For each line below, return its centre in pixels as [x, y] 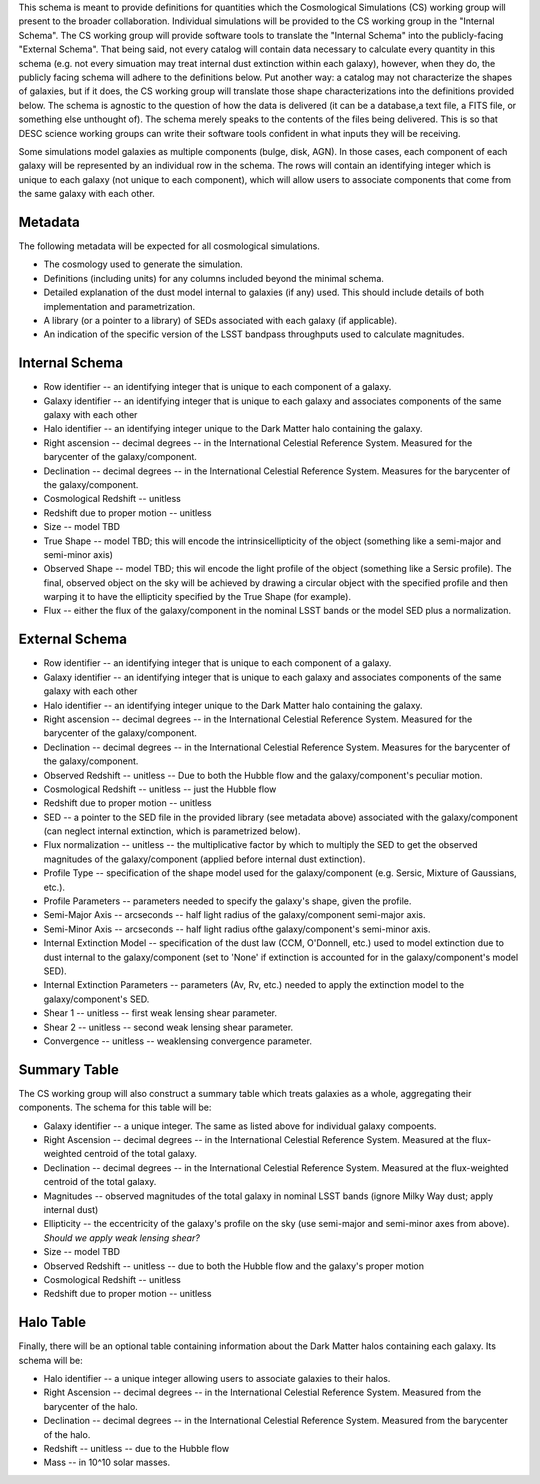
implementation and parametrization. [119, 306]
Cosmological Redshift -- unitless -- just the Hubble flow [160, 789]
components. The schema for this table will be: [115, 1107]
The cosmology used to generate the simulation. [143, 264]
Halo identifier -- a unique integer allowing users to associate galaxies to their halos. [217, 1378]
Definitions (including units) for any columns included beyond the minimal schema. [214, 278]
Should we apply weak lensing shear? [121, 1237]
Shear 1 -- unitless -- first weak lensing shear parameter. [160, 1013]
